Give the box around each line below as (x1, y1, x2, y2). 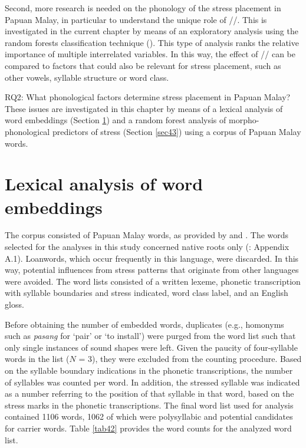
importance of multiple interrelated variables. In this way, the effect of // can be (5, 48, 296, 60)
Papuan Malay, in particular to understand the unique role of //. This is (5, 13, 267, 25)
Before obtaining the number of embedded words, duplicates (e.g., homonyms (5, 318, 284, 330)
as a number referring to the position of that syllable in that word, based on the (5, 387, 294, 400)
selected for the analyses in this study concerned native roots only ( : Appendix (5, 241, 289, 253)
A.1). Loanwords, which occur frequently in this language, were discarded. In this (5, 252, 299, 264)
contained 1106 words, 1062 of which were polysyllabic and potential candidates (5, 410, 293, 423)
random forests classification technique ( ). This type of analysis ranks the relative (5, 36, 299, 48)
